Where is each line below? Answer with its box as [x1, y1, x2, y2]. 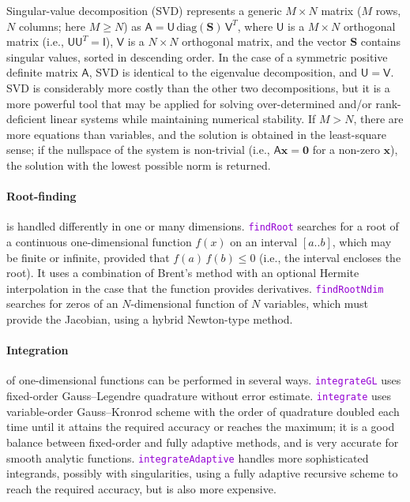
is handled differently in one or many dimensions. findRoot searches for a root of [6, 218, 399, 234]
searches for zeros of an [6, 295, 118, 312]
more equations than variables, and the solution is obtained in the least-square [6, 126, 386, 142]
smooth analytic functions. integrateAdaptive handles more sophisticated [6, 449, 369, 466]
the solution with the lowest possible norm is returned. [6, 156, 271, 173]
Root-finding [6, 188, 77, 204]
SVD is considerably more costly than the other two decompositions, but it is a [6, 79, 390, 96]
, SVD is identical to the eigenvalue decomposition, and [88, 64, 358, 81]
